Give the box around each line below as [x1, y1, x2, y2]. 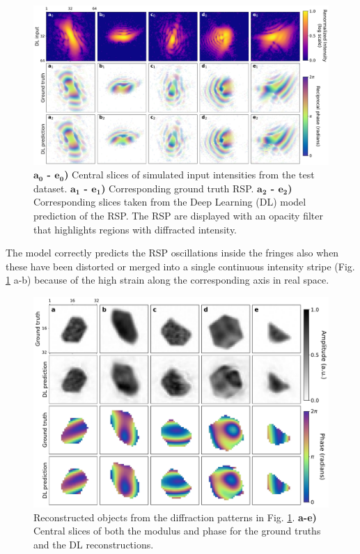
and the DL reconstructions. [33, 537, 154, 551]
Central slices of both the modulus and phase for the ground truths [33, 523, 321, 538]
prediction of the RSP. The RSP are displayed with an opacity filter [33, 208, 323, 222]
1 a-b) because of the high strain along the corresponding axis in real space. [6, 272, 329, 287]
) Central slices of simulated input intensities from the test [64, 167, 315, 182]
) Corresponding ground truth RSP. [101, 180, 254, 195]
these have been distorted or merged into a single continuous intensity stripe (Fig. [6, 259, 355, 273]
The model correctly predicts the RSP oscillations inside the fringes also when [6, 245, 339, 260]
